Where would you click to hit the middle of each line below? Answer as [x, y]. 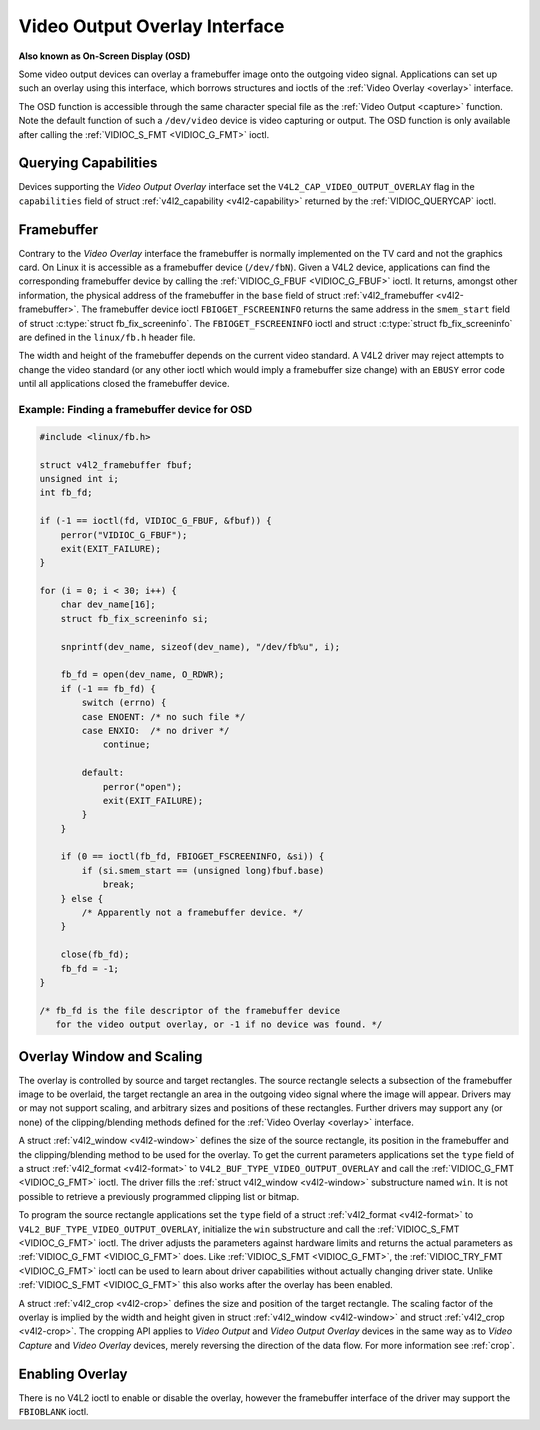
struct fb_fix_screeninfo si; [134, 618]
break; [118, 884]
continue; [126, 744]
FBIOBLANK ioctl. [53, 1411]
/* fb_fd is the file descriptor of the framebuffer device [190, 1010]
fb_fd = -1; [90, 968]
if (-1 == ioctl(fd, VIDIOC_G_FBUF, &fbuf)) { [155, 521]
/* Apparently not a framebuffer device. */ [192, 913]
